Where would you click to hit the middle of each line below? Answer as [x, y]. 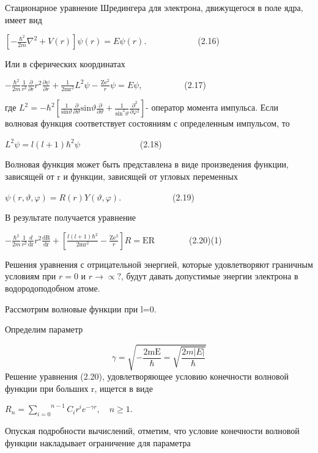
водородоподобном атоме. [53, 288]
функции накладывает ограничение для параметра [98, 442]
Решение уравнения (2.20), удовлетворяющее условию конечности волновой [147, 376]
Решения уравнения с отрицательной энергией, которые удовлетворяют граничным [159, 264]
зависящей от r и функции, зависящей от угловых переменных [121, 176]
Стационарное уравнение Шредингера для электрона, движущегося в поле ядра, [154, 7]
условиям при [31, 276]
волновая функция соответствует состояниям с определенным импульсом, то [147, 123]
